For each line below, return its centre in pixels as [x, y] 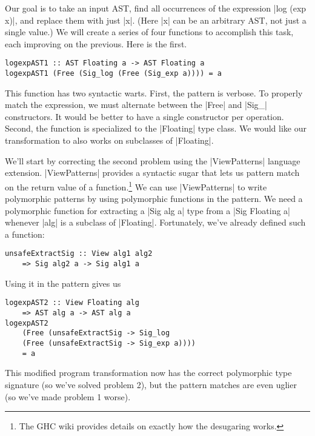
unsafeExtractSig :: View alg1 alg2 [79, 254]
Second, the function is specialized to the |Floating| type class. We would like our [156, 128]
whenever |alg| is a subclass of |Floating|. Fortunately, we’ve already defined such [155, 222]
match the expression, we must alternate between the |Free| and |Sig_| [136, 105]
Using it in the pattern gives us [63, 283]
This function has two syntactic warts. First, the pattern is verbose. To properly [154, 92]
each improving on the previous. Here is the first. [96, 43]
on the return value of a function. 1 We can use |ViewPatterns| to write [136, 186]
